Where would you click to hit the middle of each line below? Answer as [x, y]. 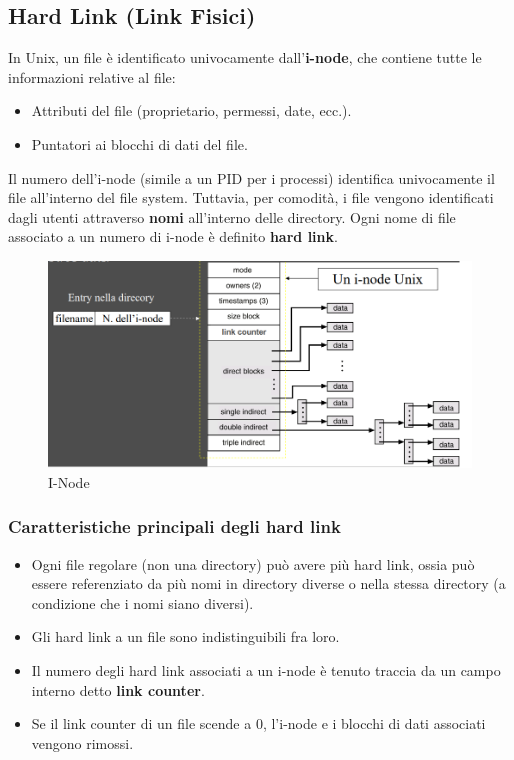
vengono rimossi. [82, 742]
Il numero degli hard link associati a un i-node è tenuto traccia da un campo [266, 669]
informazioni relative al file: [92, 76]
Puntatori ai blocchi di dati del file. [139, 143]
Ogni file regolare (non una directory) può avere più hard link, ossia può [253, 563]
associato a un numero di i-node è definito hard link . [173, 236]
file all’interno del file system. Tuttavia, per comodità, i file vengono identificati [251, 197]
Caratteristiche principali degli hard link [174, 526]
